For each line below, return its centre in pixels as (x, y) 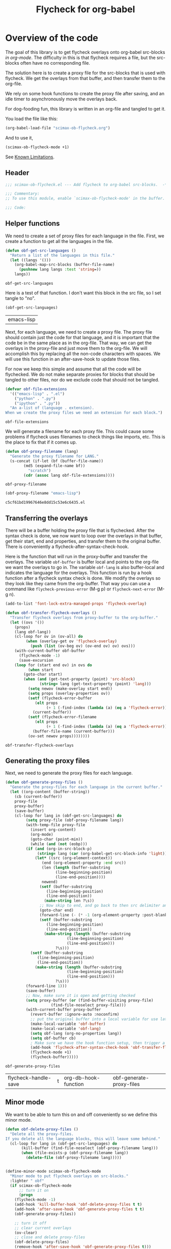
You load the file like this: (32, 119)
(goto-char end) (56, 910)
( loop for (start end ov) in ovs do (53, 665)
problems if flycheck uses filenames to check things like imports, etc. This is (85, 437)
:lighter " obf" (27, 1181)
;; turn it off (31, 1223)
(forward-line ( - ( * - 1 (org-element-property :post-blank (103, 915)
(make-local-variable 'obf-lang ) (66, 1028)
